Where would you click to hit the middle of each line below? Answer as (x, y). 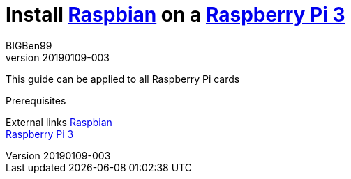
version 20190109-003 (58, 57)
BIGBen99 (29, 45)
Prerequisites (36, 100)
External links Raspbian (59, 122)
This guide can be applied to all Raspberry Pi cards (123, 79)
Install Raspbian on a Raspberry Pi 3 (175, 15)
